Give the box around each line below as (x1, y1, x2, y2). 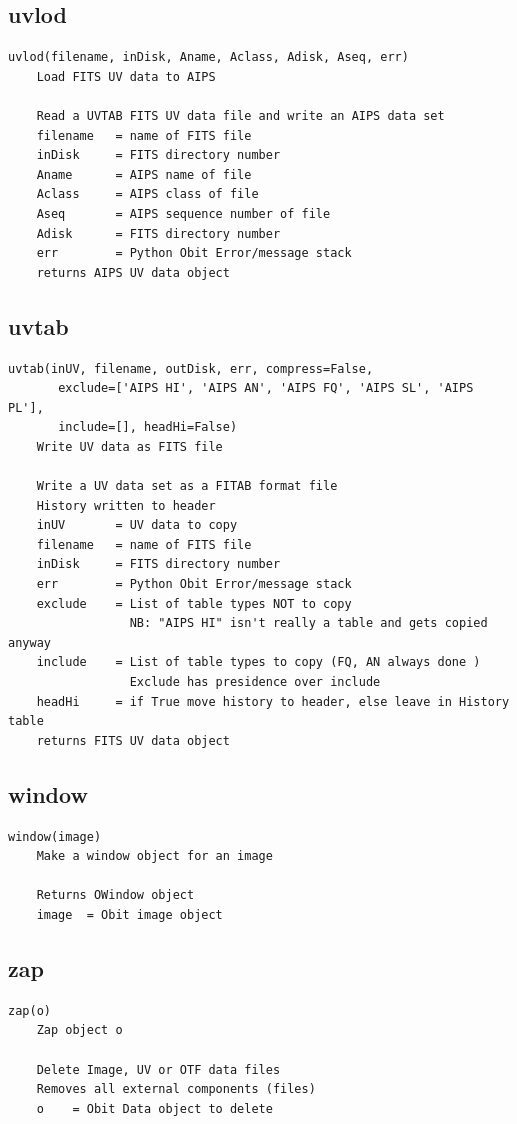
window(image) (8, 829, 102, 844)
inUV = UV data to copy (36, 518, 238, 533)
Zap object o (36, 1023, 123, 1038)
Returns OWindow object (36, 888, 195, 903)
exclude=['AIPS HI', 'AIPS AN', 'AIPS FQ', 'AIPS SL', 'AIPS (58, 381, 474, 396)
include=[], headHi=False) (58, 420, 238, 435)
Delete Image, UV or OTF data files (36, 1062, 281, 1077)
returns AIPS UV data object (36, 265, 230, 280)
